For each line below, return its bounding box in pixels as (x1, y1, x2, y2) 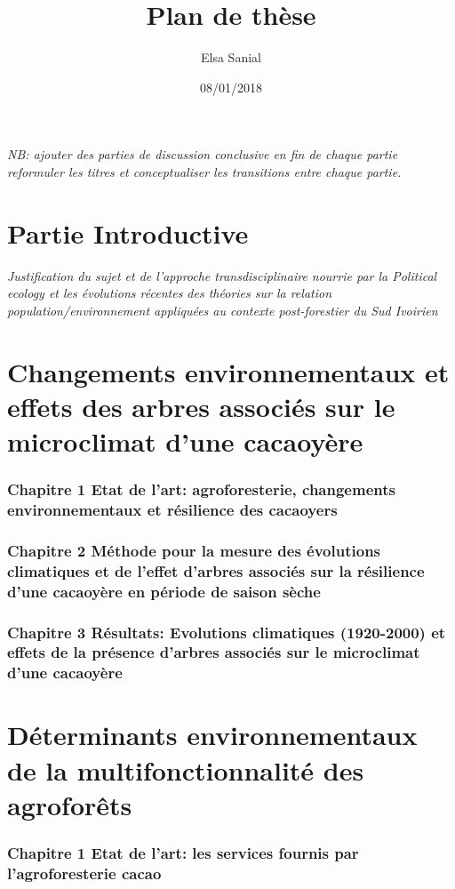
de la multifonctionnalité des (7, 751, 364, 788)
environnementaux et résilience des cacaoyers (7, 499, 338, 520)
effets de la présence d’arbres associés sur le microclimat (7, 641, 420, 663)
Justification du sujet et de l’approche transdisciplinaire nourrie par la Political (7, 266, 437, 284)
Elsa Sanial (201, 48, 261, 67)
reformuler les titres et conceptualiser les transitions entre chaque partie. (7, 162, 402, 180)
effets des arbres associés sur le (7, 388, 395, 424)
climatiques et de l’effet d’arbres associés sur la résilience (7, 559, 425, 581)
